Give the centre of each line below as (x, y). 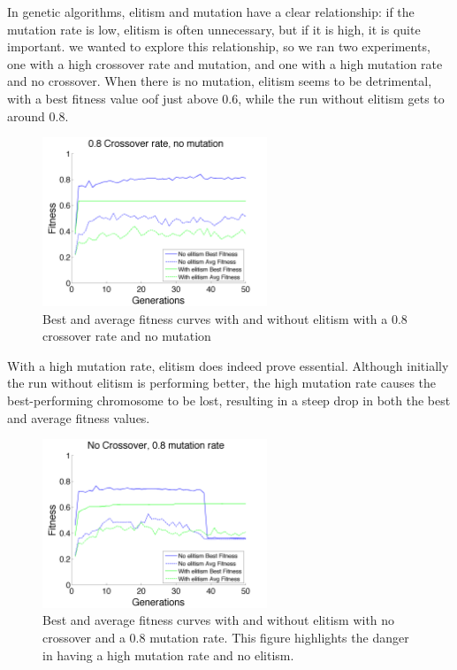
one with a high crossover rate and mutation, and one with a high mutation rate (225, 63)
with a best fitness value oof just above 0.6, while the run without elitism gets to (226, 98)
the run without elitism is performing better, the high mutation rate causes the (222, 383)
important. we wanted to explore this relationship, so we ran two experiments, (219, 46)
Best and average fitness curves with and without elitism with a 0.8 (225, 318)
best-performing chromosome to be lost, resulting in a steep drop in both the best (229, 400)
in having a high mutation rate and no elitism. (168, 655)
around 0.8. (38, 116)
